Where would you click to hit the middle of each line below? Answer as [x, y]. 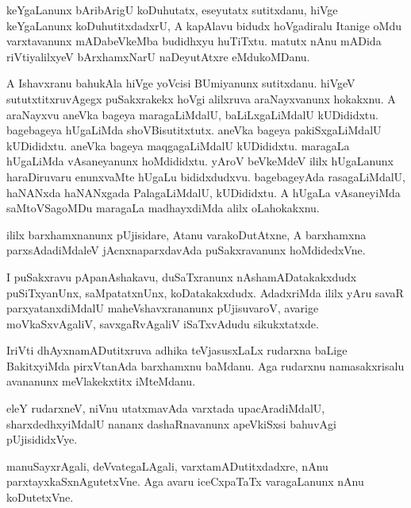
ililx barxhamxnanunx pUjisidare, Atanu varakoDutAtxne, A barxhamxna [186, 234]
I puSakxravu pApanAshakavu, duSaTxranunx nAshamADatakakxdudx [182, 276]
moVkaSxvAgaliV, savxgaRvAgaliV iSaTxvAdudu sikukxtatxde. [163, 323]
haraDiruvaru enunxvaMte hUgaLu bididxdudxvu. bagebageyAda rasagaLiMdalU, [206, 176]
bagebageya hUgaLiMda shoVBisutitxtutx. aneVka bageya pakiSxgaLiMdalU [194, 130]
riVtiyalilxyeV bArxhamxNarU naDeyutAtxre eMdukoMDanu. [158, 56]
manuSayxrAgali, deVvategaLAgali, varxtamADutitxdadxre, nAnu [167, 465]
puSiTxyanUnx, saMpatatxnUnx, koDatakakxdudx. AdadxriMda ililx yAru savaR [205, 292]
